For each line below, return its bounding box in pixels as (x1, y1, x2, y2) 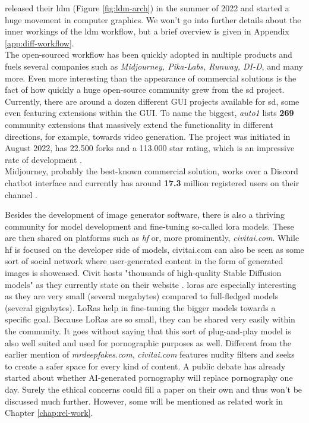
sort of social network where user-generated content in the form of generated (5, 255, 283, 267)
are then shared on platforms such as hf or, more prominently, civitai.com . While (5, 231, 299, 244)
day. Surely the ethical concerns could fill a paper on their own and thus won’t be (5, 383, 302, 395)
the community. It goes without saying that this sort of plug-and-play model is (5, 325, 291, 337)
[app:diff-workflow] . (5, 36, 74, 49)
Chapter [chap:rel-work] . (5, 406, 93, 419)
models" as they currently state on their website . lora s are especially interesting (5, 278, 297, 290)
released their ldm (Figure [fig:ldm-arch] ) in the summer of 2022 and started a (5, 2, 289, 14)
